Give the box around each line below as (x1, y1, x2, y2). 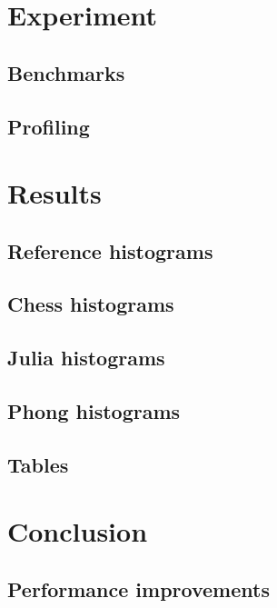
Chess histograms (7, 290, 174, 318)
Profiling (7, 112, 90, 140)
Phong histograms (7, 397, 181, 425)
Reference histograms (7, 236, 213, 264)
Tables (7, 450, 69, 478)
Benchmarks (7, 58, 125, 86)
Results (7, 174, 102, 212)
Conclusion (7, 513, 148, 550)
